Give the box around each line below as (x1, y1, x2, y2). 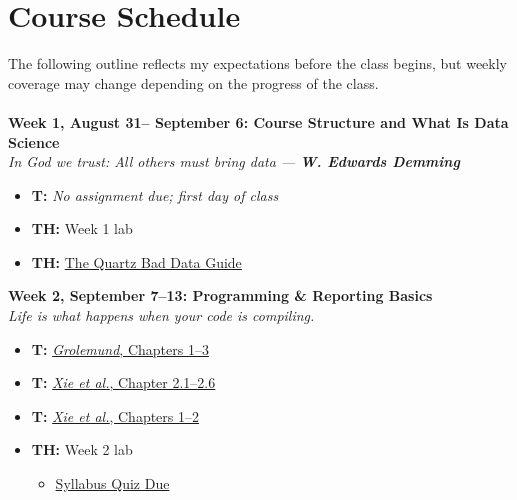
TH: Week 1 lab (31, 218, 133, 239)
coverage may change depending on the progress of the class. (8, 72, 379, 93)
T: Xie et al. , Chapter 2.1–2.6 (31, 372, 216, 393)
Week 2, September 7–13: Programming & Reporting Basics (8, 285, 433, 306)
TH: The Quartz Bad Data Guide (31, 251, 242, 272)
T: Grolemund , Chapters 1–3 (31, 338, 209, 359)
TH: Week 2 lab (31, 439, 133, 460)
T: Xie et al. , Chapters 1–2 (31, 405, 199, 426)
